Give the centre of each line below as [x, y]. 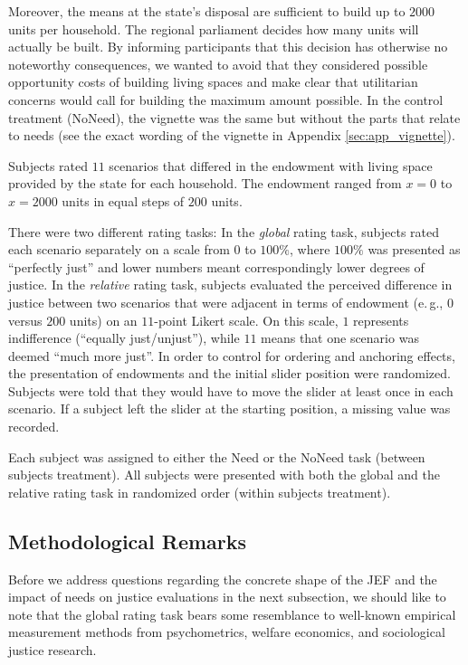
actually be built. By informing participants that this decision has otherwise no [228, 47]
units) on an [103, 320]
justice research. [53, 650]
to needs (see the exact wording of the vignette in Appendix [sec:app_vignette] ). [232, 135]
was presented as [414, 249]
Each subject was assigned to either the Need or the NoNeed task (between [217, 456]
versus [25, 320]
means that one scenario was [340, 338]
